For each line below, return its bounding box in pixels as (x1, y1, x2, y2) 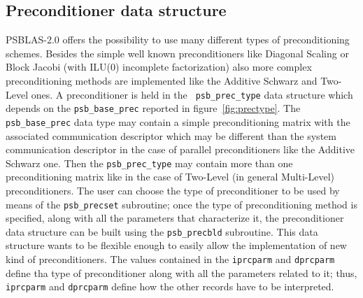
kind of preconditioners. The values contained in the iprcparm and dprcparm (6, 252, 335, 267)
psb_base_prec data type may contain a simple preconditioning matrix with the (6, 114, 350, 129)
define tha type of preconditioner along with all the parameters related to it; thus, (6, 265, 357, 280)
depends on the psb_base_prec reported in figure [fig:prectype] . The (6, 101, 301, 115)
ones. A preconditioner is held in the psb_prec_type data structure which (31, 87, 353, 101)
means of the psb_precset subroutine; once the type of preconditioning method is (6, 197, 357, 211)
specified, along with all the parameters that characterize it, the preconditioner (6, 211, 344, 225)
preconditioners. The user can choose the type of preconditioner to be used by (6, 183, 340, 197)
